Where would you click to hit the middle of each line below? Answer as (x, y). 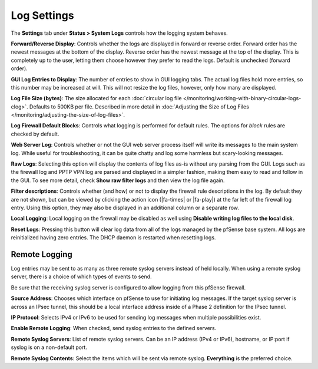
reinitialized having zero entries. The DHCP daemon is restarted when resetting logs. (113, 238)
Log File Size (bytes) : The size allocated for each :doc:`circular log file (96, 98)
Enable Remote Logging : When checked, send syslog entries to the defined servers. (114, 328)
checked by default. (35, 134)
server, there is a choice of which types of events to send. (82, 276)
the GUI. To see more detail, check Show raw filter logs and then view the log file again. (118, 180)
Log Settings (42, 15)
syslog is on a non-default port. (49, 347)
